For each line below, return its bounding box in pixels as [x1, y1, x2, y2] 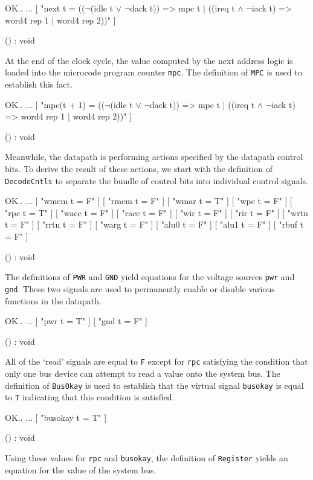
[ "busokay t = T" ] [35, 411, 107, 423]
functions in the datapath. [5, 294, 102, 307]
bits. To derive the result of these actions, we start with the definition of [5, 162, 273, 174]
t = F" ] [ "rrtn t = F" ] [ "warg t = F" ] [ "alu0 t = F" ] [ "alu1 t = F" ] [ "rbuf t [5, 218, 304, 231]
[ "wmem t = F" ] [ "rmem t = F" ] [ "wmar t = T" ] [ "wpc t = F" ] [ [35, 194, 292, 207]
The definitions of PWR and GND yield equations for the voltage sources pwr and [5, 270, 295, 283]
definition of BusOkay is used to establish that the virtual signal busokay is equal [5, 379, 304, 391]
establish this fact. [5, 78, 73, 91]
